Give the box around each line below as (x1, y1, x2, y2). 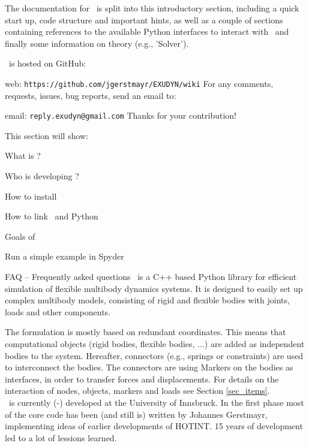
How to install (5, 189, 57, 202)
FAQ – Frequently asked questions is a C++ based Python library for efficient (5, 270, 297, 283)
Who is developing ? (5, 170, 79, 182)
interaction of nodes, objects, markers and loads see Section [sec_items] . (5, 384, 270, 397)
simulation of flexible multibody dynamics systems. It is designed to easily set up (5, 282, 303, 294)
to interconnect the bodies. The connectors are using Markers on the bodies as (5, 361, 293, 373)
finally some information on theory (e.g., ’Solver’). (5, 37, 189, 49)
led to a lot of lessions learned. (5, 431, 117, 444)
